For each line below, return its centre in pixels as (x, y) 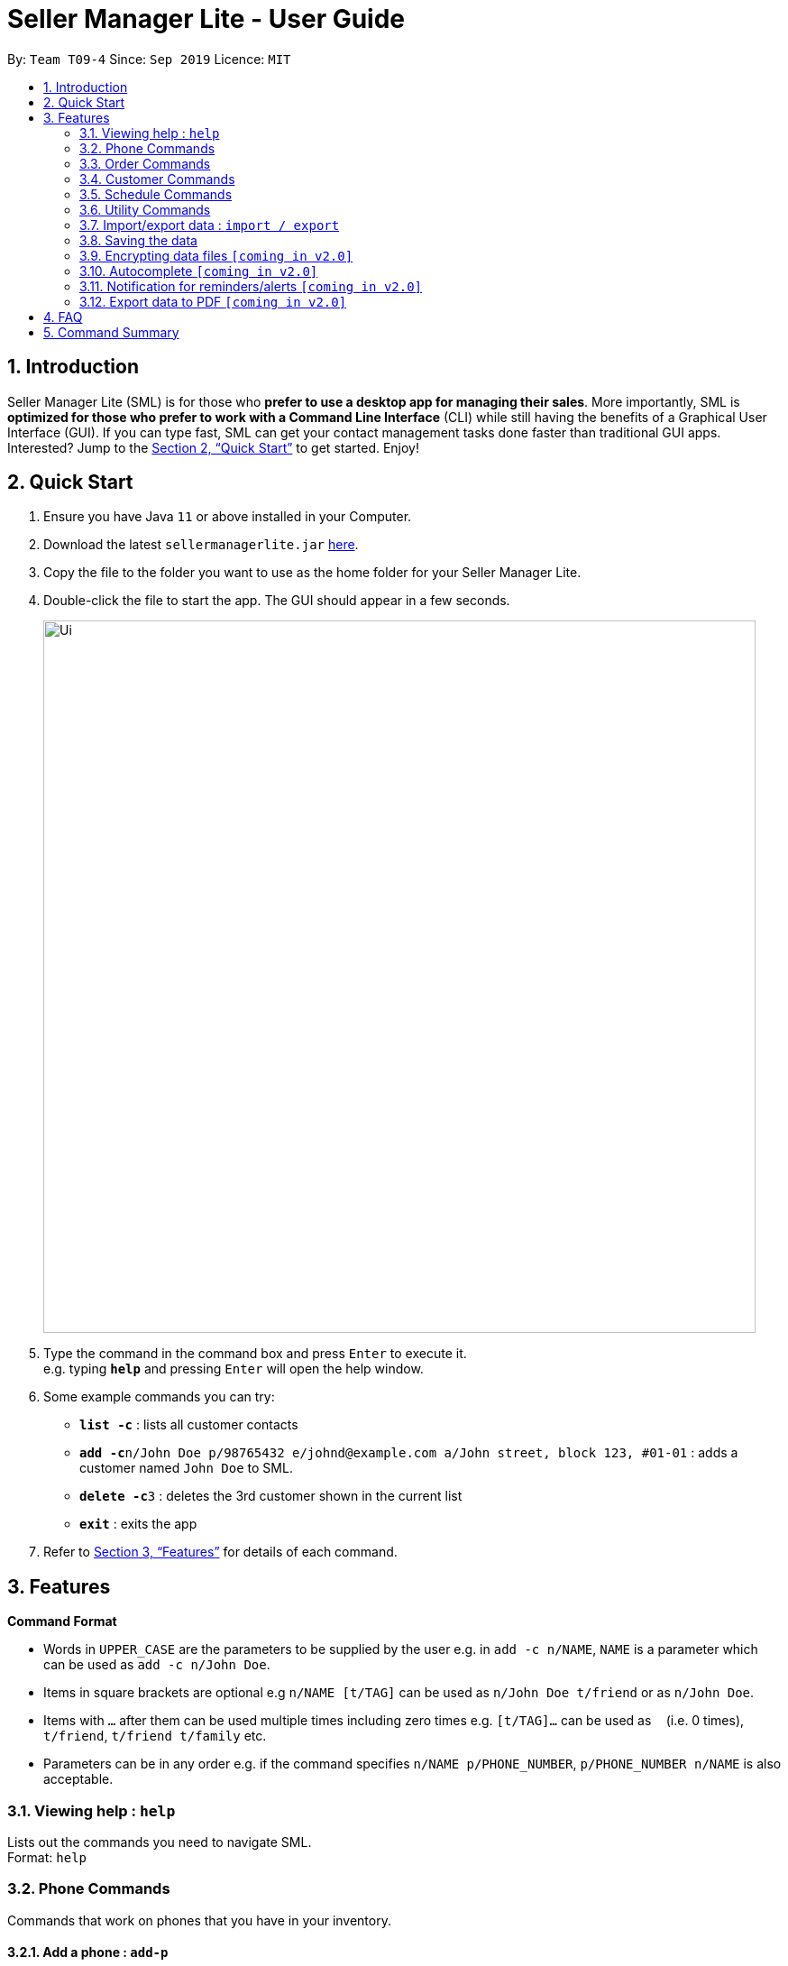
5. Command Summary (111, 332)
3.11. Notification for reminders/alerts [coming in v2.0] (251, 286)
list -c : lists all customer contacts (189, 1425)
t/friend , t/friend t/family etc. (155, 1736)
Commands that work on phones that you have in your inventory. (199, 1920)
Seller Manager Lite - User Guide (206, 19)
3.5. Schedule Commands (156, 194)
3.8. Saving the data (138, 240)
